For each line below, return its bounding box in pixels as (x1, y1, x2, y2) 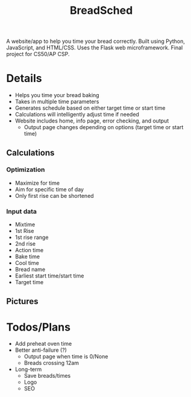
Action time (14, 247, 44, 254)
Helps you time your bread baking (14, 92, 99, 99)
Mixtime (14, 221, 36, 228)
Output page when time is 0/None (23, 353, 108, 360)
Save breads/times (23, 372, 71, 380)
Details (6, 72, 42, 85)
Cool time (14, 259, 39, 267)
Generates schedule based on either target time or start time (14, 104, 166, 112)
